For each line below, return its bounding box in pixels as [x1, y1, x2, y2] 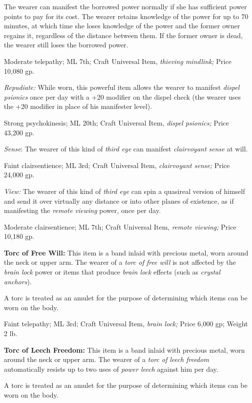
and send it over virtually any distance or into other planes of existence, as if [4, 195, 234, 206]
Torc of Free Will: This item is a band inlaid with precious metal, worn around [4, 247, 249, 257]
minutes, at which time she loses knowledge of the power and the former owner [4, 21, 240, 31]
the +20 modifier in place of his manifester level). [4, 101, 152, 111]
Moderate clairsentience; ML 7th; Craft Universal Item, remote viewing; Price [4, 221, 236, 232]
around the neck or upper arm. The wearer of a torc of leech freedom [4, 354, 209, 364]
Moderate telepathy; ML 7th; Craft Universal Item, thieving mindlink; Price [4, 56, 231, 66]
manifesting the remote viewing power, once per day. [4, 205, 161, 215]
